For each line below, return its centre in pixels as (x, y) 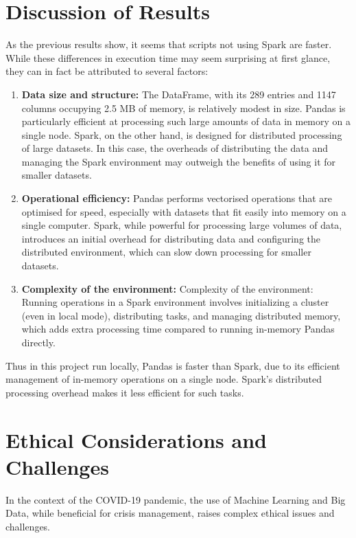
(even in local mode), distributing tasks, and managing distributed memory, (181, 315)
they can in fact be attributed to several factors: (107, 71)
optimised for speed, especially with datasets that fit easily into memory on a (184, 211)
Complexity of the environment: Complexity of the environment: (167, 288)
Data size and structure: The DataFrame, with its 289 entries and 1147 (179, 94)
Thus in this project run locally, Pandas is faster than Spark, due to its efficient (173, 365)
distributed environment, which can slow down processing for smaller (166, 252)
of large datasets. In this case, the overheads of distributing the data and (175, 148)
